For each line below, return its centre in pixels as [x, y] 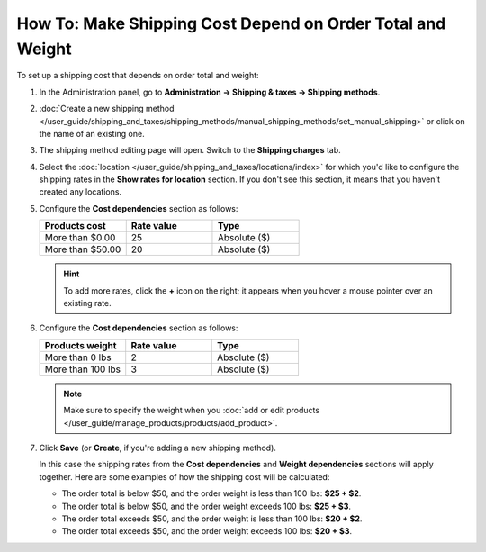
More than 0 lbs [78, 357]
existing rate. [87, 303]
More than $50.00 [83, 249]
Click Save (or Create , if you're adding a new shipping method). [157, 448]
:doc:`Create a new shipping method [107, 109]
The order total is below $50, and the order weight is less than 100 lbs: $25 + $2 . [211, 493]
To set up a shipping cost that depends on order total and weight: [138, 76]
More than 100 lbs [83, 369]
